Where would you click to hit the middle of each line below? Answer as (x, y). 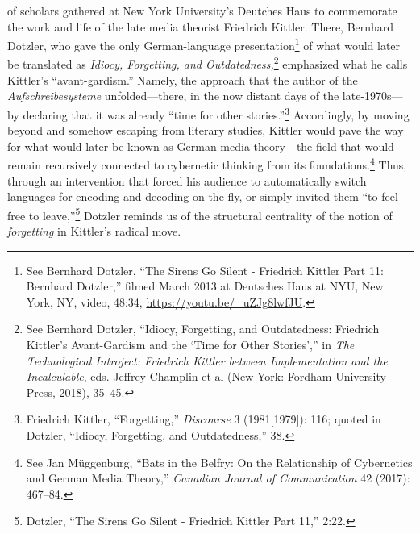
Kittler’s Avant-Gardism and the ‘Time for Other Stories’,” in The (190, 344)
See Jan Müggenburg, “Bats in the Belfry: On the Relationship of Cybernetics (219, 462)
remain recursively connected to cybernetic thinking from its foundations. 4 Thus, (207, 163)
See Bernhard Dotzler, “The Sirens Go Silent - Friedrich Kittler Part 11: (205, 270)
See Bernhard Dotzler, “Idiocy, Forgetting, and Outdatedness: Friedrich (203, 329)
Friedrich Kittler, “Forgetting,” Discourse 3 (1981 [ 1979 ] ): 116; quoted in (204, 419)
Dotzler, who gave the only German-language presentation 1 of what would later (204, 44)
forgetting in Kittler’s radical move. (94, 231)
